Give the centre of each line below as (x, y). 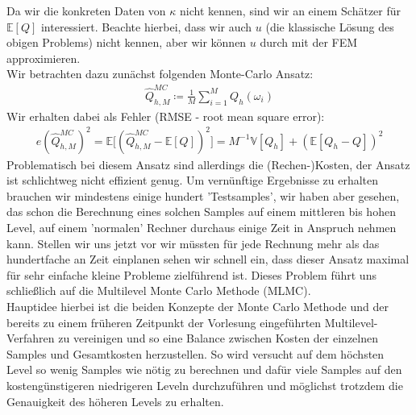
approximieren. (44, 58)
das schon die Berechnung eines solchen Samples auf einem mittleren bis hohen (201, 212)
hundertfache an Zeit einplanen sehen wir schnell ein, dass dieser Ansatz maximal (208, 259)
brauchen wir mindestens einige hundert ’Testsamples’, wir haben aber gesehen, (203, 195)
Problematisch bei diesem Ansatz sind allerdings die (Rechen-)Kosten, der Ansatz (208, 164)
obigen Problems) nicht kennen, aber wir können (127, 42)
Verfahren (31, 338)
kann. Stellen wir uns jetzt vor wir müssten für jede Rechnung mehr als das (193, 243)
